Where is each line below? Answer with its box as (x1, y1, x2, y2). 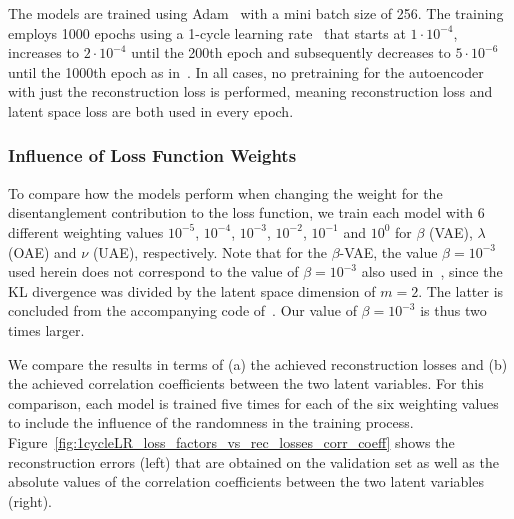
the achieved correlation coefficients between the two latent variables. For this (8, 373, 484, 394)
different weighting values (8, 221, 164, 242)
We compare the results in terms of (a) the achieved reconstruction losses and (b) (8, 353, 508, 374)
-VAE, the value (339, 241, 438, 262)
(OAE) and (8, 241, 77, 262)
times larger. (8, 319, 85, 340)
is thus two (420, 300, 487, 321)
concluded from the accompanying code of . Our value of (8, 300, 357, 321)
